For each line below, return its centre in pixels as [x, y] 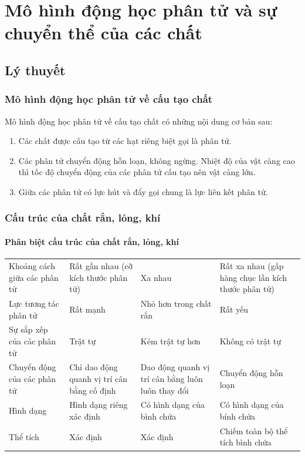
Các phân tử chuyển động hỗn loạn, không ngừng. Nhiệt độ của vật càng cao [157, 160]
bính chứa [238, 416]
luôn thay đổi [165, 390]
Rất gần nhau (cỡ [101, 265]
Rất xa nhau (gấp [252, 265]
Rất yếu [234, 309]
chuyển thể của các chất [104, 33]
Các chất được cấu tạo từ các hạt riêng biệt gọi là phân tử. [125, 141]
